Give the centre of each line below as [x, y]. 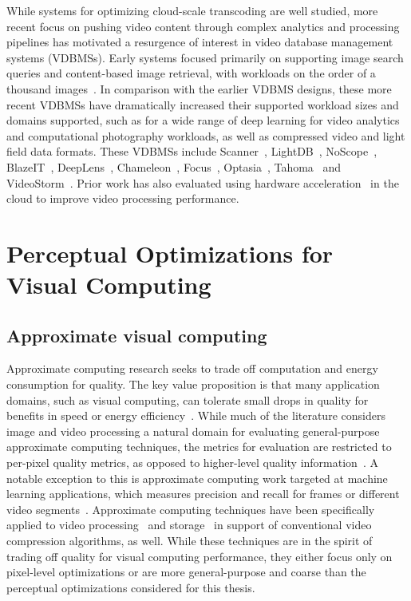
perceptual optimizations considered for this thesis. [131, 587]
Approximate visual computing [137, 335]
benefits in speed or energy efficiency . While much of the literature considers [196, 415]
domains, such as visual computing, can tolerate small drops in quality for [188, 399]
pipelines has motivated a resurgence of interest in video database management [200, 42]
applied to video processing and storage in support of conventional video [189, 525]
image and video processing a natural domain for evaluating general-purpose [193, 431]
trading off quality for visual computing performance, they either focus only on [200, 556]
